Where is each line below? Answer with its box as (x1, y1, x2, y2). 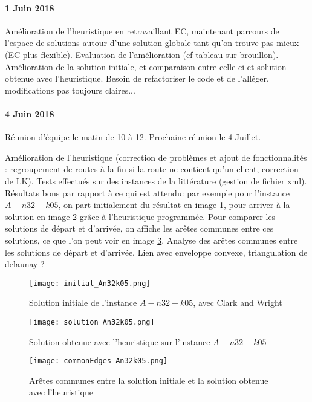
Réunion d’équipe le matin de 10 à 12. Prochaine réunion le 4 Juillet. (5, 131, 261, 143)
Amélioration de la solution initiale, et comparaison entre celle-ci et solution (5, 60, 287, 73)
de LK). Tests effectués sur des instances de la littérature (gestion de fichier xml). (5, 174, 307, 187)
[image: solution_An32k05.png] (29, 317, 155, 326)
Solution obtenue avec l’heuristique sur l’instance (29, 335, 210, 348)
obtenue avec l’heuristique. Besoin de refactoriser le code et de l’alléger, (5, 72, 269, 85)
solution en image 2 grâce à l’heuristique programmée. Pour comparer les (5, 210, 276, 222)
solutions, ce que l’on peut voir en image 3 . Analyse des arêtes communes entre (5, 233, 298, 246)
